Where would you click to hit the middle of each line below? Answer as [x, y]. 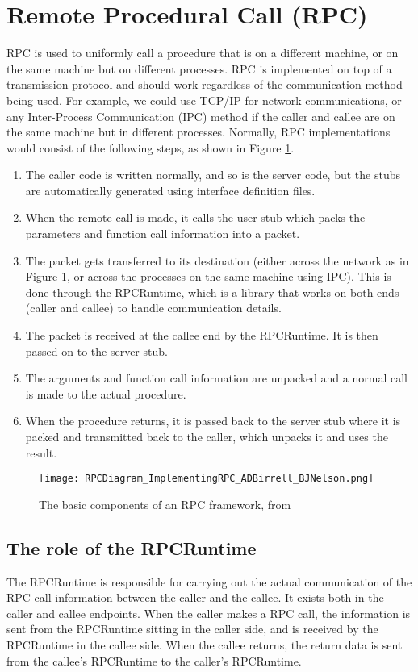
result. [41, 452]
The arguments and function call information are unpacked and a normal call [216, 378]
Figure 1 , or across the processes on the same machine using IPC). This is [208, 276]
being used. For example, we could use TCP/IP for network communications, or [204, 100]
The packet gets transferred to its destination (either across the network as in [217, 260]
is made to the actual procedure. [106, 393]
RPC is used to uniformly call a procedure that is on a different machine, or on [203, 53]
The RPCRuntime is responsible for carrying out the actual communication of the [209, 581]
